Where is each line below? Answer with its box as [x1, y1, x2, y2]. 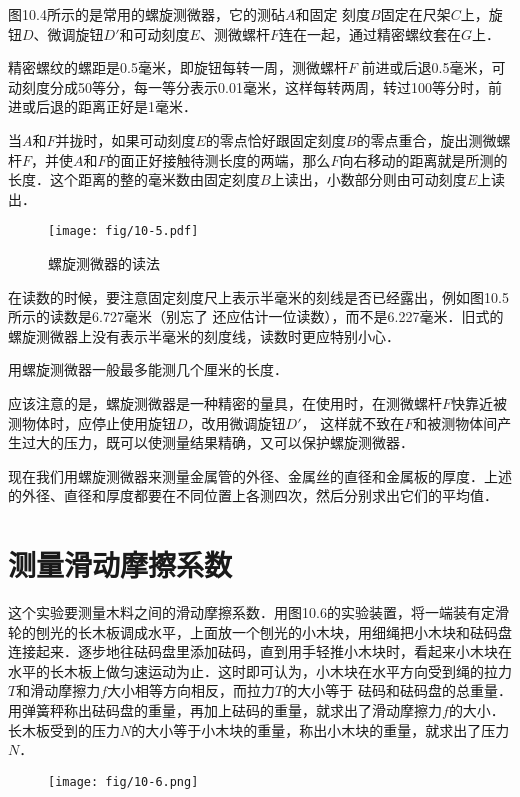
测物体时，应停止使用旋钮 [8, 412, 176, 433]
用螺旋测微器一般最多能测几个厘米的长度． [8, 359, 288, 380]
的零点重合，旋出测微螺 [356, 129, 511, 150]
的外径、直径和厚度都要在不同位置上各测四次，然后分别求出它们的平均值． [8, 485, 498, 506]
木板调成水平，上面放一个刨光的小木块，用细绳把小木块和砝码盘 [91, 621, 512, 642]
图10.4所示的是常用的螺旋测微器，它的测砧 [8, 4, 285, 24]
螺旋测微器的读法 [48, 253, 160, 273]
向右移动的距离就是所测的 [339, 149, 508, 170]
